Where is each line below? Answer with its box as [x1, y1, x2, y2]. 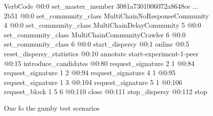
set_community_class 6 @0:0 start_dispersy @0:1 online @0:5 [4, 39, 189, 49]
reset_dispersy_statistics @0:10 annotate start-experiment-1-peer [4, 48, 199, 58]
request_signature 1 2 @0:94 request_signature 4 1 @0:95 [4, 67, 176, 78]
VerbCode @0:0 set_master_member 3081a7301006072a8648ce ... [4, 1, 198, 11]
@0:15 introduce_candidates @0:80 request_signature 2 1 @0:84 [4, 58, 195, 68]
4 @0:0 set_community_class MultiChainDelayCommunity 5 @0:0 [4, 20, 201, 30]
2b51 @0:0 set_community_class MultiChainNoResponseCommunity [4, 10, 209, 20]
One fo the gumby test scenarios [4, 102, 100, 113]
